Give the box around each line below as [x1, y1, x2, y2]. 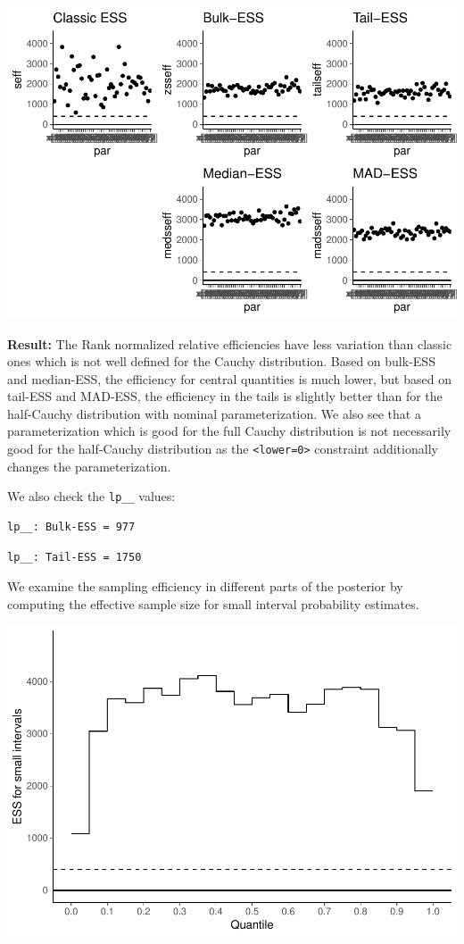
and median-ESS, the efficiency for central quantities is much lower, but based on [7, 369, 452, 388]
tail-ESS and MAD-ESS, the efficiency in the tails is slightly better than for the [7, 387, 443, 405]
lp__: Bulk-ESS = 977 [7, 520, 136, 533]
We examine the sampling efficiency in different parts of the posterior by [7, 577, 403, 596]
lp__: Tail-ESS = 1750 [7, 550, 142, 564]
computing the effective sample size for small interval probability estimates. [7, 594, 419, 613]
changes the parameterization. [7, 456, 171, 475]
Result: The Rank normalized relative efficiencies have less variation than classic [7, 334, 452, 353]
